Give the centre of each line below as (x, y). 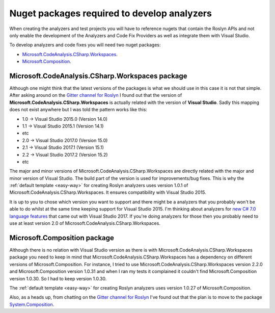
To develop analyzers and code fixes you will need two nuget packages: (85, 45)
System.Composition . (32, 304)
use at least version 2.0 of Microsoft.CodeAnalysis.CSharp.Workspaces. (85, 223)
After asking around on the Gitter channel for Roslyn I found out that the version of (96, 95)
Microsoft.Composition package (62, 238)
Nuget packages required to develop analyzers (111, 13)
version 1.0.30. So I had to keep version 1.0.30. (58, 278)
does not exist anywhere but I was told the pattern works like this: (78, 110)
